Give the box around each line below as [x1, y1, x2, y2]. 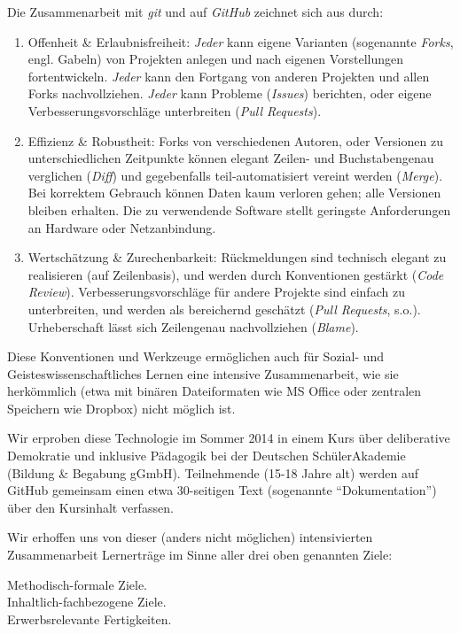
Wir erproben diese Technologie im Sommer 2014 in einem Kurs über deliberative [7, 429, 450, 447]
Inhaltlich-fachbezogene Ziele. [7, 592, 167, 611]
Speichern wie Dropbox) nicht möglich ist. [7, 398, 236, 417]
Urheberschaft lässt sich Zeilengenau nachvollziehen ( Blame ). [27, 317, 359, 336]
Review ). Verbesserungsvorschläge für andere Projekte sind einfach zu [27, 282, 405, 301]
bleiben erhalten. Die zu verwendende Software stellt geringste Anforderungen [27, 200, 451, 219]
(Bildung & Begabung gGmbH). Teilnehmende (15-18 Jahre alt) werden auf [7, 463, 418, 482]
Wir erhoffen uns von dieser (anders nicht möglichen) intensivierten [7, 528, 373, 546]
